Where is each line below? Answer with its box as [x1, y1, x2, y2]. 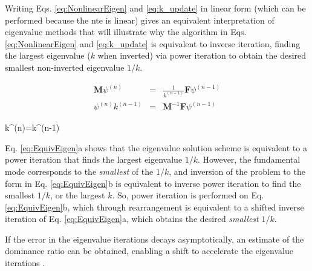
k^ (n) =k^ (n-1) [5, 121, 60, 134]
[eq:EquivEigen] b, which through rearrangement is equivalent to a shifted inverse [5, 200, 304, 213]
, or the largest [50, 189, 105, 201]
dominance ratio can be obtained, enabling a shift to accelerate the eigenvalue [5, 244, 293, 257]
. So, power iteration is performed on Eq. [112, 189, 264, 201]
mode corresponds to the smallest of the [5, 165, 154, 177]
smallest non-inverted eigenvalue [5, 60, 125, 73]
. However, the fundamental [198, 153, 301, 166]
